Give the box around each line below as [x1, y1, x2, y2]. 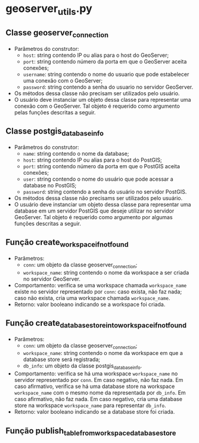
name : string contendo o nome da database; [23, 150, 129, 157]
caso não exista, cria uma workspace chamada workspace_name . [14, 294, 170, 301]
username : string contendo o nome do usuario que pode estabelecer [23, 71, 189, 78]
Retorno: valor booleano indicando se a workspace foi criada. [14, 301, 166, 308]
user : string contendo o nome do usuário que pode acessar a [23, 175, 173, 183]
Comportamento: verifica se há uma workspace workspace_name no [14, 370, 178, 377]
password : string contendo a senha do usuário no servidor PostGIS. [23, 188, 187, 195]
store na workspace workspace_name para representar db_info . [14, 402, 166, 409]
